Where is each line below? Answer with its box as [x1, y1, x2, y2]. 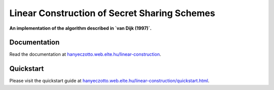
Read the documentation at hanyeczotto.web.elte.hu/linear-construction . [9, 51, 161, 57]
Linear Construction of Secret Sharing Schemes [9, 8, 216, 19]
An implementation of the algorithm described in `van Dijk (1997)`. [9, 25, 152, 31]
